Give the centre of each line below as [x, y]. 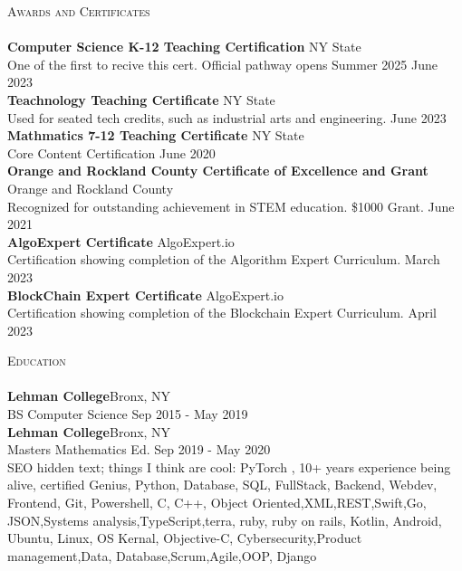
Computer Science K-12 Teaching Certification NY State [184, 47]
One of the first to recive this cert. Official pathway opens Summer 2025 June [222, 64]
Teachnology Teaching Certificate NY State [141, 99]
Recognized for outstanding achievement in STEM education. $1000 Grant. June [231, 206]
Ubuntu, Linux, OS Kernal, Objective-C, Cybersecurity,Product [185, 538]
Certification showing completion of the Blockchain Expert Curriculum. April [222, 313]
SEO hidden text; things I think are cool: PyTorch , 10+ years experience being [229, 466]
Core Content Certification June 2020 [111, 152]
